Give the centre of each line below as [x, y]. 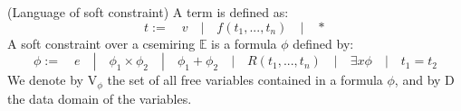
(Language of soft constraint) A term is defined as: [148, 12]
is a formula [244, 43]
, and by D [424, 80]
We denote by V [53, 80]
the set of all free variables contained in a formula [245, 80]
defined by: [323, 43]
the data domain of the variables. [100, 98]
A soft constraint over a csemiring [101, 43]
